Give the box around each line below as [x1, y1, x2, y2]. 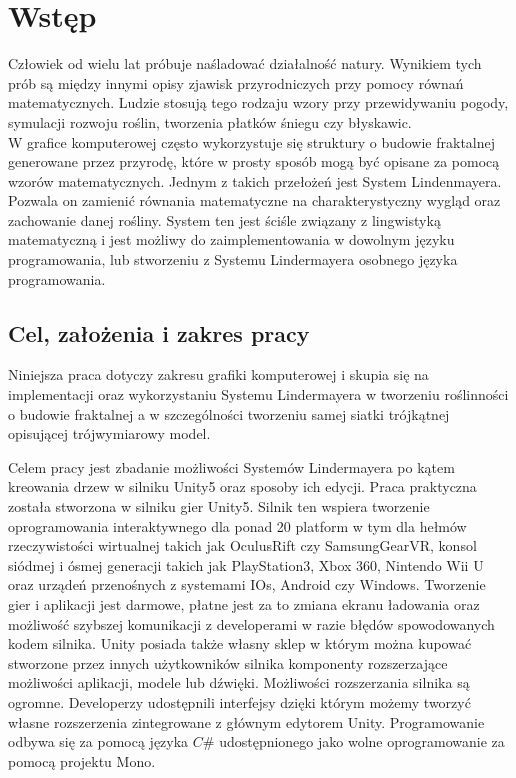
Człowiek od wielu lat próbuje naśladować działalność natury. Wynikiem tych [8, 53, 482, 74]
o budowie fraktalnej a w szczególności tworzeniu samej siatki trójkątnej [8, 403, 450, 424]
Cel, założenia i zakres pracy [8, 317, 310, 348]
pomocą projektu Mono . [8, 750, 156, 771]
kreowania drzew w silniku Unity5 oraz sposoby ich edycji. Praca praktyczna [8, 476, 477, 497]
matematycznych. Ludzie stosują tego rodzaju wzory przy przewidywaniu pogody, [8, 92, 509, 113]
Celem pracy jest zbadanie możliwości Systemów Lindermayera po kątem [8, 456, 455, 477]
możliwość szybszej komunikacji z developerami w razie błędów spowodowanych [8, 613, 495, 634]
